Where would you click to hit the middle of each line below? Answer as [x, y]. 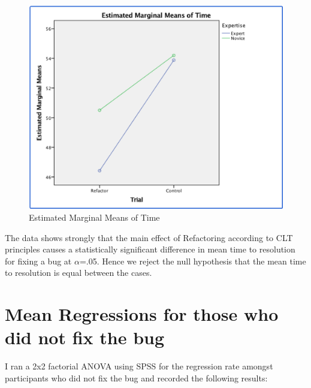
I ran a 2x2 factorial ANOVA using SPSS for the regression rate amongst [139, 366]
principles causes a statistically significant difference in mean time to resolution [150, 249]
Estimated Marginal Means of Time [94, 217]
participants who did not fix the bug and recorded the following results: [136, 378]
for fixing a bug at [38, 261]
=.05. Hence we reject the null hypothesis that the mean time [193, 261]
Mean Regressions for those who [142, 314]
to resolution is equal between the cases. [78, 273]
